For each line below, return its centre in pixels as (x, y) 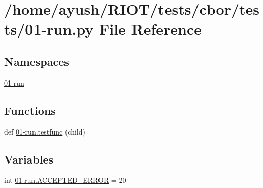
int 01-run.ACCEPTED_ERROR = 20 (65, 180)
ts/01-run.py (49, 29)
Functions (30, 110)
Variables (29, 159)
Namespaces (37, 61)
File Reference (150, 29)
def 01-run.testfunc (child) (45, 131)
